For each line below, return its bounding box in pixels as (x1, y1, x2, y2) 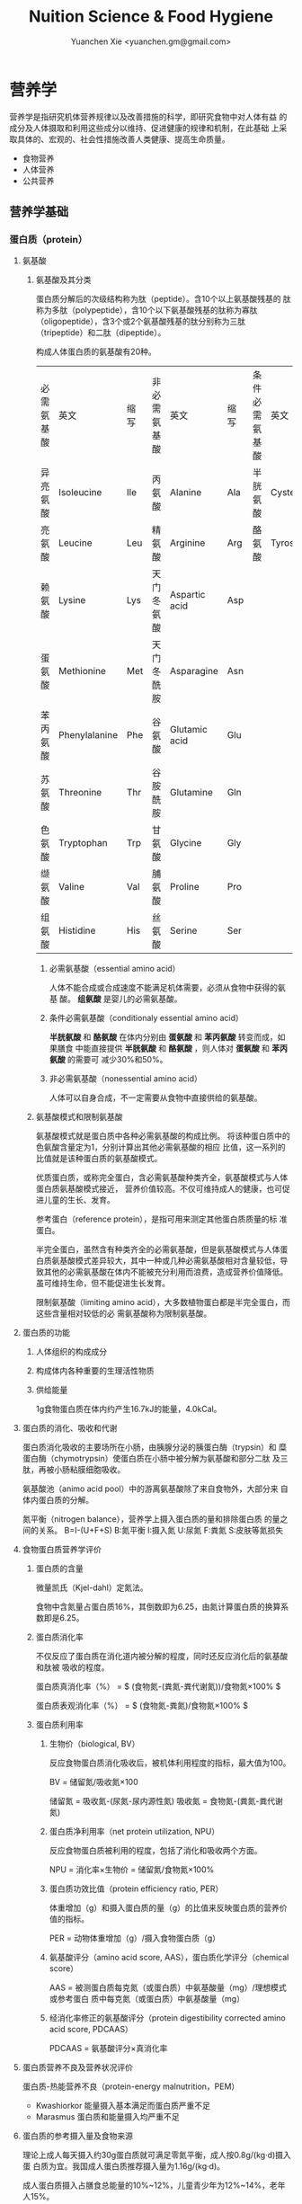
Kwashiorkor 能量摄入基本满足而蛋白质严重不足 (35, 2101, 211, 2111)
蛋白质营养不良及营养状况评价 (22, 2062, 133, 2073)
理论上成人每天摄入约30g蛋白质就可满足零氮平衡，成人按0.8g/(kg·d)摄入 (22, 2150, 292, 2161)
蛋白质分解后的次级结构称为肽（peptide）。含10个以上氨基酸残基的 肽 (35, 294, 292, 305)
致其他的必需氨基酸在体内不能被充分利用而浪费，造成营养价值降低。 (35, 1266, 289, 1277)
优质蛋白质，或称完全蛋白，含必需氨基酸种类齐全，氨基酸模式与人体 (35, 1172, 289, 1183)
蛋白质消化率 (35, 1631, 84, 1642)
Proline (169, 881, 200, 893)
